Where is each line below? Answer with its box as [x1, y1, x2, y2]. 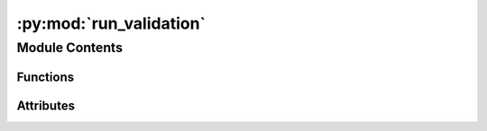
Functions [16, 69, 75, 84]
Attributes [16, 98, 76, 113]
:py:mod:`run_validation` [16, 13, 207, 33]
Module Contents [16, 39, 124, 56]
